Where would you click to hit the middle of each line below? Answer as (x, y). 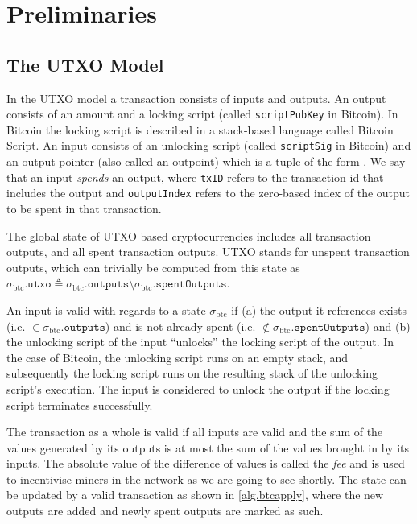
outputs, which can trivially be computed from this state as (153, 267)
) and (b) (388, 326)
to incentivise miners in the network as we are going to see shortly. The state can (206, 479)
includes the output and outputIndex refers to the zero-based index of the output (208, 193)
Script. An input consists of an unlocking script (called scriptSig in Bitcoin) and (209, 145)
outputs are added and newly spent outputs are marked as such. (165, 511)
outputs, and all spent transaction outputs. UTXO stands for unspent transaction (208, 252)
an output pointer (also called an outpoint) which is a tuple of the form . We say (206, 161)
